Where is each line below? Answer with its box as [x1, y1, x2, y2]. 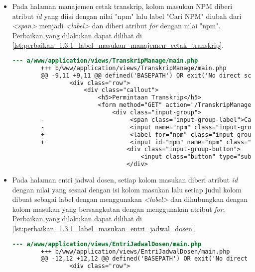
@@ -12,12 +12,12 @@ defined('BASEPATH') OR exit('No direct [41, 255, 248, 263]
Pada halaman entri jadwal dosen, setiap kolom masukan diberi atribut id [12, 175, 238, 185]
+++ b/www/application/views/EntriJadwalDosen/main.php [41, 248, 230, 255]
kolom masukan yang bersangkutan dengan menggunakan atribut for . [12, 203, 225, 214]
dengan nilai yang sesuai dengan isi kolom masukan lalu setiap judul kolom [12, 184, 242, 194]
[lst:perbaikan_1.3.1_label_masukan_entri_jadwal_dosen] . [12, 223, 196, 234]
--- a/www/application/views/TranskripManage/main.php [12, 57, 198, 64]
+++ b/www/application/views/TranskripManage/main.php [41, 64, 227, 72]
